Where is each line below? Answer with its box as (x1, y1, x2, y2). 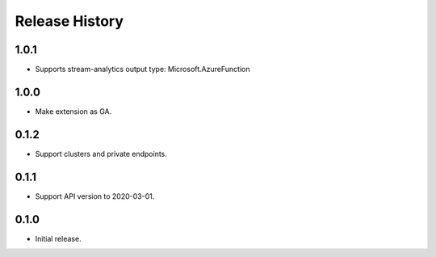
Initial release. (35, 234, 82, 243)
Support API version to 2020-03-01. (35, 191, 155, 201)
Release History (15, 12, 124, 30)
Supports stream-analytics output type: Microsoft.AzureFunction (35, 65, 250, 74)
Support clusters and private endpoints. (35, 149, 167, 158)
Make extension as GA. (35, 106, 112, 116)
